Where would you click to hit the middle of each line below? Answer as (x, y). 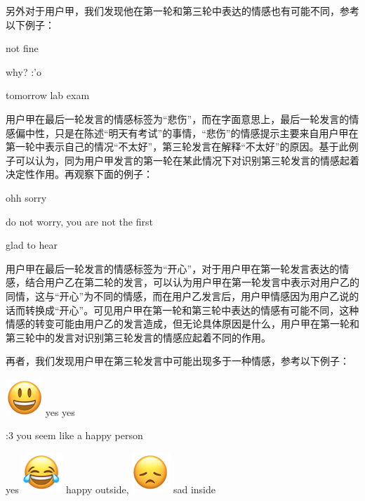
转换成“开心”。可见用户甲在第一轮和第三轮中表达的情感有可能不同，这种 (192, 310)
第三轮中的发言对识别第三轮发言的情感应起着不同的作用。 (138, 337)
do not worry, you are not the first (79, 221)
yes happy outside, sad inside (111, 489)
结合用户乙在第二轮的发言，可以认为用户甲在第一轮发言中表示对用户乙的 (192, 282)
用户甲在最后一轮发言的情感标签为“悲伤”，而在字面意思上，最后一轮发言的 (178, 118)
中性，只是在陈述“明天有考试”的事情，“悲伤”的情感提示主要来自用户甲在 (192, 132)
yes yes (60, 411)
